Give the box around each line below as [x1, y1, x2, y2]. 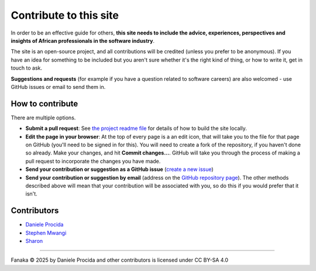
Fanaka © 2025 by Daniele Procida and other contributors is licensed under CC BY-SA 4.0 [11, 256, 228, 263]
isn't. [25, 190, 37, 197]
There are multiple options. [11, 114, 76, 121]
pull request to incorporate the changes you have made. [25, 157, 161, 164]
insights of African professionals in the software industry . [11, 37, 155, 44]
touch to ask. [11, 64, 43, 71]
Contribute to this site [11, 9, 119, 22]
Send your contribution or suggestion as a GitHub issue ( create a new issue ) [25, 166, 214, 173]
